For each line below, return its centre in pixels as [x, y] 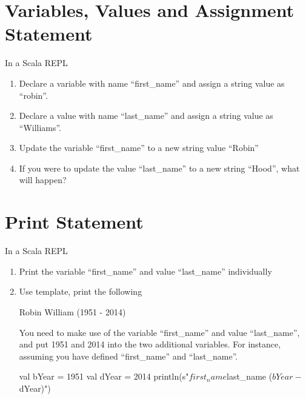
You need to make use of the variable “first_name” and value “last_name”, [159, 332]
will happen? [43, 180]
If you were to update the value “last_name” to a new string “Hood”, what [159, 168]
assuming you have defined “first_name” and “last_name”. [128, 356]
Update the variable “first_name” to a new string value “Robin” [139, 148]
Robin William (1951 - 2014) [72, 311]
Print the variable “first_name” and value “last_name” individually [145, 271]
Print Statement [74, 222]
